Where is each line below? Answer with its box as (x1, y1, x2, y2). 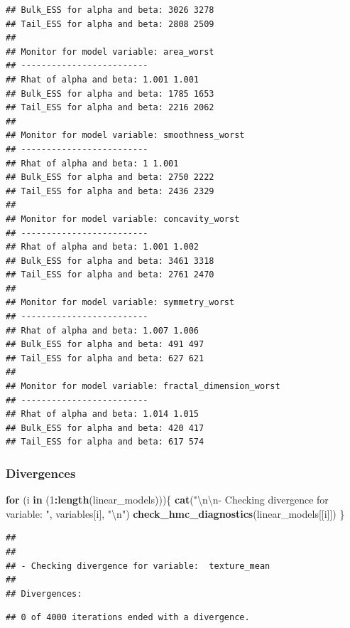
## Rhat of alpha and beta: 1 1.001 (6, 158, 179, 169)
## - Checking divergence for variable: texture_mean (6, 560, 270, 571)
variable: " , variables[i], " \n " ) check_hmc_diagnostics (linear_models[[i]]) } (6, 506, 345, 521)
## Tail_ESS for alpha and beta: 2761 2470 (6, 270, 214, 280)
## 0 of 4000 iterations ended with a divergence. (6, 612, 250, 623)
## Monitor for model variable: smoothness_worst (6, 130, 245, 141)
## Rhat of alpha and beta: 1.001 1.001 (6, 74, 199, 85)
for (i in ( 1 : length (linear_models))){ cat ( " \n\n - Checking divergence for (6, 492, 329, 507)
